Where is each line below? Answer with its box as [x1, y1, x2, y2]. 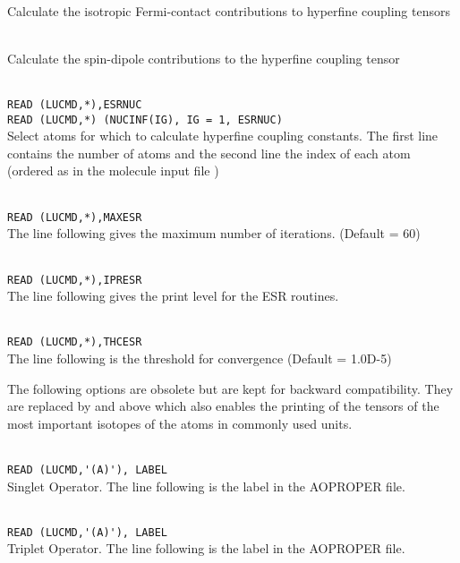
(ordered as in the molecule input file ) [7, 161, 219, 180]
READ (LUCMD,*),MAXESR [7, 210, 142, 224]
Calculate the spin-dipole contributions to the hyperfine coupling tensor [7, 48, 400, 67]
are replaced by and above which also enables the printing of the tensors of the [7, 397, 439, 415]
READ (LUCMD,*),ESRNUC [7, 98, 142, 111]
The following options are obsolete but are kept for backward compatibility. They [7, 379, 454, 397]
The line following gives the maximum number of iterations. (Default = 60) [7, 224, 421, 243]
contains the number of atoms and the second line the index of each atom [7, 143, 411, 162]
